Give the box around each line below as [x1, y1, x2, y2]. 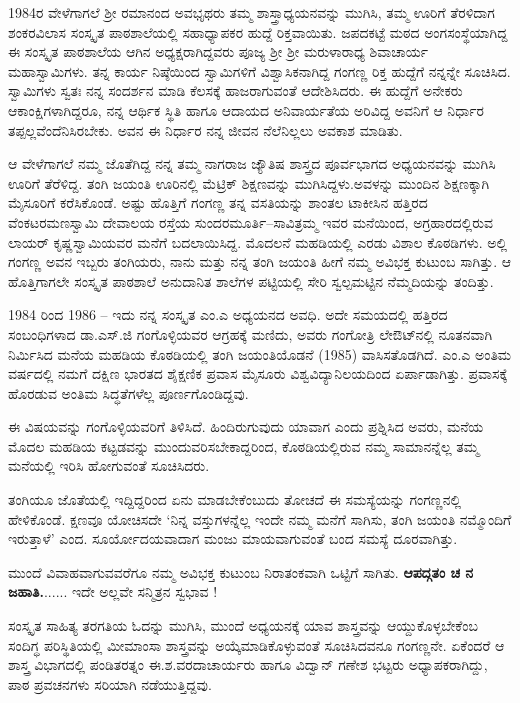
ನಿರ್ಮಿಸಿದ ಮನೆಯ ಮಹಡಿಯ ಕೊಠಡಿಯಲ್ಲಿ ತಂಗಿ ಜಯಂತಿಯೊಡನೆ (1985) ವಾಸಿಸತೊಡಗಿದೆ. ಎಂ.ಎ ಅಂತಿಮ [8, 343, 512, 364]
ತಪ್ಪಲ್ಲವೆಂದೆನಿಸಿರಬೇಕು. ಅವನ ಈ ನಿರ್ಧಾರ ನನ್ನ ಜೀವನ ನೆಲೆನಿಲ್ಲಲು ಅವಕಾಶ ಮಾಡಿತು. [8, 119, 403, 140]
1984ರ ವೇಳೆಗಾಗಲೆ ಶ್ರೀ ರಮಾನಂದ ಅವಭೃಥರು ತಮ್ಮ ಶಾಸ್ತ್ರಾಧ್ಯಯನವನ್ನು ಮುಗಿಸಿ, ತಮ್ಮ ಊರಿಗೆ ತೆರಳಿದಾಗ [8, 2, 495, 22]
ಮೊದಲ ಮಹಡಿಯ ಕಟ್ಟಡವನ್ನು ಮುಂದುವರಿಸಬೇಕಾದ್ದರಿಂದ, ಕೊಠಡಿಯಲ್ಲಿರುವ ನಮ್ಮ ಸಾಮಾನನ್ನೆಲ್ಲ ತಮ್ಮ [8, 435, 479, 456]
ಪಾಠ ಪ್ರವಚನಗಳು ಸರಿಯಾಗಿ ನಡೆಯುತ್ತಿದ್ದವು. [8, 673, 212, 694]
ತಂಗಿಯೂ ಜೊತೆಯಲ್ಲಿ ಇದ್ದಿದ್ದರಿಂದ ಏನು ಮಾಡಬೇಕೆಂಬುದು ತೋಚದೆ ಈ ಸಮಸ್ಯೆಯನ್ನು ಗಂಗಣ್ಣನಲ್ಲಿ [8, 489, 462, 510]
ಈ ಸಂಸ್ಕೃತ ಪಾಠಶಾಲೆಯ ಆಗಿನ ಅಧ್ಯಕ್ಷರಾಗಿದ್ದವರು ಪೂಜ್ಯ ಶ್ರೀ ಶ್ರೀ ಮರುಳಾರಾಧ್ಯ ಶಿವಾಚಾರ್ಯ [8, 41, 428, 62]
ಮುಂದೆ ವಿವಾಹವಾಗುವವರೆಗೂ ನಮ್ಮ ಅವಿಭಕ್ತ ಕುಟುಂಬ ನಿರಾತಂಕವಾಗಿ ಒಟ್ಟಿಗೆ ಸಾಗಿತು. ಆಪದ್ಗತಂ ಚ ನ [8, 561, 474, 582]
